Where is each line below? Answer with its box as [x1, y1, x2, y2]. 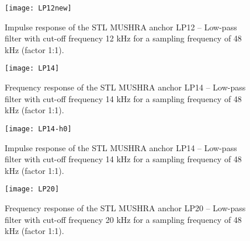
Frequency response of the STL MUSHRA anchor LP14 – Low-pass [5, 81, 246, 93]
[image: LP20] [5, 185, 60, 194]
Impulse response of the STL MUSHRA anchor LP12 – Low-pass [5, 20, 237, 33]
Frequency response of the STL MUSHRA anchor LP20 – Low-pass [5, 201, 246, 214]
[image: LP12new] [5, 4, 72, 12]
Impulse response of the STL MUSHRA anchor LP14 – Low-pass [5, 141, 237, 153]
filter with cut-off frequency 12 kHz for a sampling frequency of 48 [5, 32, 242, 44]
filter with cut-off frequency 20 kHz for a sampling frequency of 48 [5, 213, 242, 225]
